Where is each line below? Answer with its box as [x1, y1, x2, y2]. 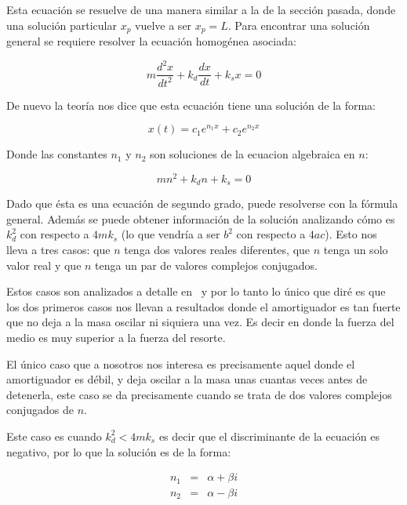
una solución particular [6, 16, 117, 33]
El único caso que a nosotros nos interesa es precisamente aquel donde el [6, 355, 355, 372]
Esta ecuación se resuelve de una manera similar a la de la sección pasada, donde [6, 2, 396, 17]
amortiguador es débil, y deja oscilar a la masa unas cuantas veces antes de [6, 371, 368, 387]
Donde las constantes [6, 146, 107, 162]
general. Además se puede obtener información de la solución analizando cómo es [6, 210, 395, 227]
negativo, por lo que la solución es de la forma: [6, 443, 231, 460]
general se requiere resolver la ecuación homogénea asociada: [6, 33, 296, 49]
